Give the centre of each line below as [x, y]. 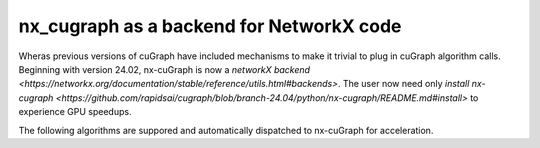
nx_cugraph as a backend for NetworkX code [210, 26]
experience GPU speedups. [75, 112]
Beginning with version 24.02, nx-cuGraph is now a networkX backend [164, 69]
